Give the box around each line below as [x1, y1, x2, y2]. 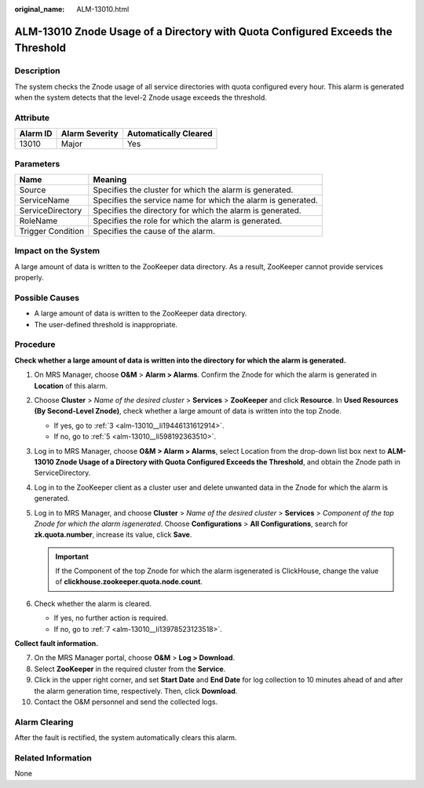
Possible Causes [14, 292, 80, 303]
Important [55, 552, 90, 561]
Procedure [14, 339, 56, 350]
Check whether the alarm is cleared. [34, 599, 152, 608]
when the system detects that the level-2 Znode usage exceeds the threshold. [14, 93, 267, 102]
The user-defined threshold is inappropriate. [34, 319, 178, 329]
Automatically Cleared [126, 128, 213, 139]
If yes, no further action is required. [53, 613, 169, 623]
